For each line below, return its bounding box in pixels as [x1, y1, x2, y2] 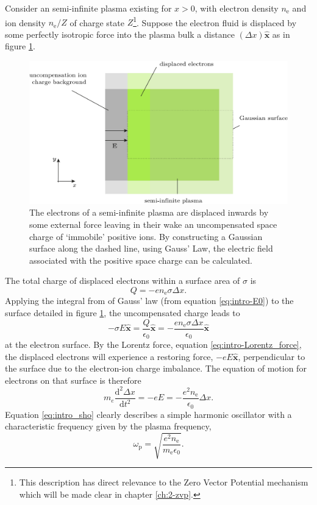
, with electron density [194, 2, 279, 14]
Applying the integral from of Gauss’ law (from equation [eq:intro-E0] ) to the [5, 294, 294, 307]
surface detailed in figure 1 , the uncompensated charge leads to [5, 306, 240, 319]
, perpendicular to [238, 350, 305, 362]
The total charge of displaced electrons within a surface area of [5, 274, 240, 287]
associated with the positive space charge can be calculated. [29, 253, 252, 266]
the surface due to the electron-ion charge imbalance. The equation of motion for [5, 362, 307, 375]
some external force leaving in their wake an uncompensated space [29, 217, 277, 230]
